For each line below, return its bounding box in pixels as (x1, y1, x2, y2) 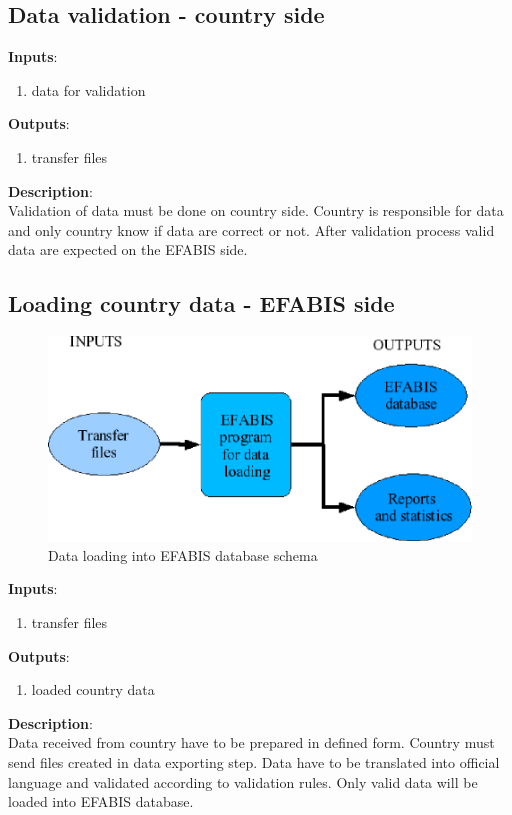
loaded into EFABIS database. (8, 791, 194, 812)
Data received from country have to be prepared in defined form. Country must (8, 732, 495, 753)
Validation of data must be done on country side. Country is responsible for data (8, 200, 504, 221)
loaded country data (31, 679, 155, 700)
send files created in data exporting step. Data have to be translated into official (8, 751, 500, 772)
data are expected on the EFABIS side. (8, 239, 248, 260)
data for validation (31, 79, 146, 100)
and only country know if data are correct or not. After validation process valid (8, 219, 495, 240)
